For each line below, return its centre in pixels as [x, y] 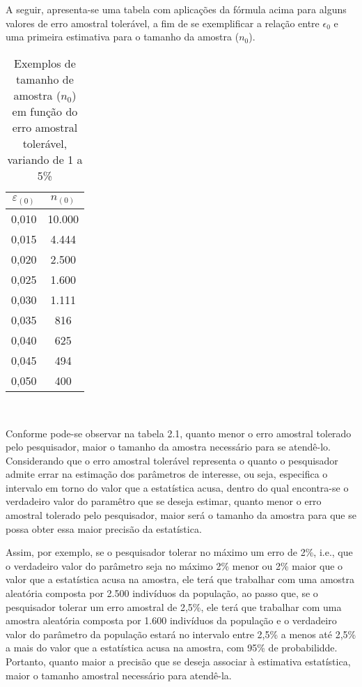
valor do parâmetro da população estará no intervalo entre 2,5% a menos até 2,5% [181, 634]
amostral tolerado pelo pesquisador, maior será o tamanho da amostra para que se [181, 515]
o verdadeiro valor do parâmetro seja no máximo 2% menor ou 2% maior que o [174, 565]
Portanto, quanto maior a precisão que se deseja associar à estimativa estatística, [178, 662]
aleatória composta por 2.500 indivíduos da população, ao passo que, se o [162, 593]
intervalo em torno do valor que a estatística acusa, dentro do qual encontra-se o [177, 487]
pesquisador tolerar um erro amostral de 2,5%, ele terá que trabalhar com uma [174, 606]
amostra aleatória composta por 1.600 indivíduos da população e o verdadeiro [171, 620]
